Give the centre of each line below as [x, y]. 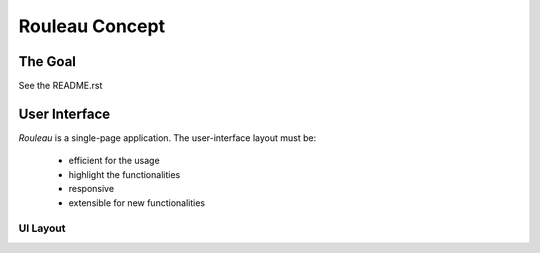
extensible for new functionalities [136, 202]
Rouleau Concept [91, 26]
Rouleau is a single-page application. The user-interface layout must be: [167, 137]
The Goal [47, 61]
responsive [91, 189]
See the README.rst [60, 86]
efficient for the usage [114, 161]
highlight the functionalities [124, 174]
